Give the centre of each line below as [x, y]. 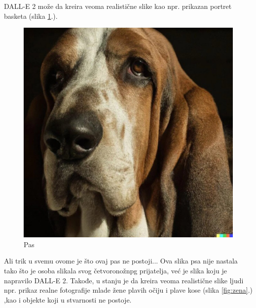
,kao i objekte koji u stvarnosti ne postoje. [68, 299]
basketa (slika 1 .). [31, 16]
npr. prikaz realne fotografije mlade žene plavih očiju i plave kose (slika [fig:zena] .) [128, 290]
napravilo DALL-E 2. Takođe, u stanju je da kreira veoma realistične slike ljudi [124, 280]
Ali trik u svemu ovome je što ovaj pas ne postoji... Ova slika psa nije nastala [121, 261]
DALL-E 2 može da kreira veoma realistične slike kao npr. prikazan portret [118, 6]
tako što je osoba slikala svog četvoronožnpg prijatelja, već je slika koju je [115, 270]
